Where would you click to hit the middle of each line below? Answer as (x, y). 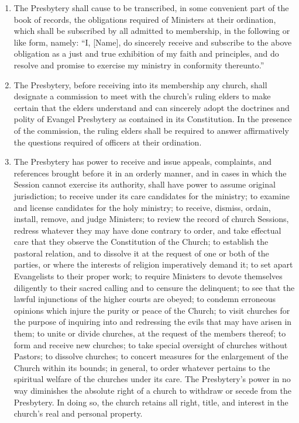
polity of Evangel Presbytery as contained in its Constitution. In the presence (153, 119)
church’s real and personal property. (78, 413)
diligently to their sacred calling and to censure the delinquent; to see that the (154, 287)
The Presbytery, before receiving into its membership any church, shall (140, 84)
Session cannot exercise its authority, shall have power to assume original (145, 184)
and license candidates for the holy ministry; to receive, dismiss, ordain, (142, 207)
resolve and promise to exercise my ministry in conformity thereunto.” (139, 65)
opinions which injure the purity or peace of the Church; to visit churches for (152, 310)
